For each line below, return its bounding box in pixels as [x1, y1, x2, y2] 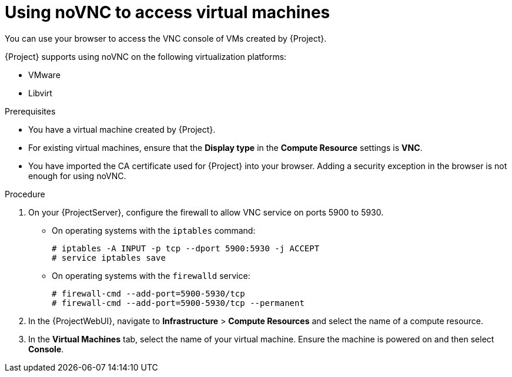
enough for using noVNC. [28, 170, 126, 181]
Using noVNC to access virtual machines [5, 2, 330, 22]
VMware [28, 69, 61, 80]
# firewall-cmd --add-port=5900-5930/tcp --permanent [52, 298, 304, 308]
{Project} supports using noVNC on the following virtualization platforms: [5, 51, 287, 62]
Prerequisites [5, 106, 56, 116]
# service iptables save [52, 253, 166, 262]
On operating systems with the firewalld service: [52, 270, 250, 281]
